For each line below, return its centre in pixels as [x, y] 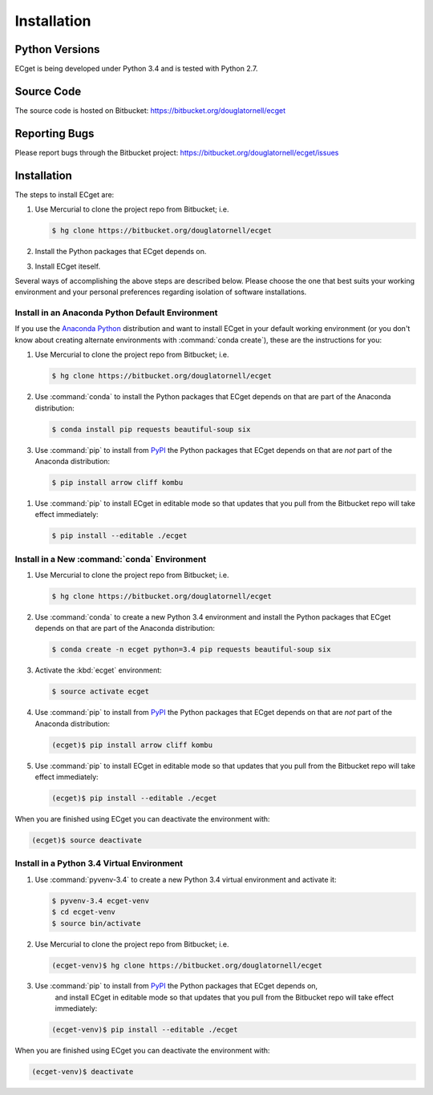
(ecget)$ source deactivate [87, 840]
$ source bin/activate [96, 923]
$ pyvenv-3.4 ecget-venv [101, 901]
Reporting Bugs [55, 133]
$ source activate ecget [101, 692]
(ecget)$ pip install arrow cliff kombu [132, 745]
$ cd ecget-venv [84, 912]
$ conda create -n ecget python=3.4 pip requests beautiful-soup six [191, 650]
